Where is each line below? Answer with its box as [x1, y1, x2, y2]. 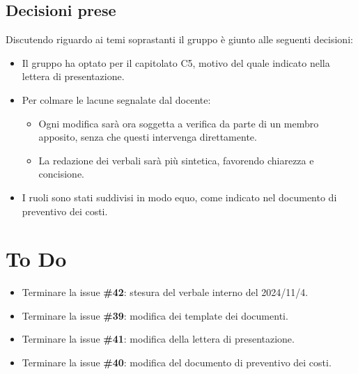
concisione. [38, 166, 85, 181]
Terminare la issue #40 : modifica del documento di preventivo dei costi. [22, 355, 332, 370]
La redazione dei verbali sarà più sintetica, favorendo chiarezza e [38, 153, 314, 167]
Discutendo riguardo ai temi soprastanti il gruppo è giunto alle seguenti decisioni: [6, 32, 353, 47]
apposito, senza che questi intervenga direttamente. [38, 130, 257, 144]
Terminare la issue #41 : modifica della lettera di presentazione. [22, 332, 295, 346]
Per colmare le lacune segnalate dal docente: [22, 92, 211, 107]
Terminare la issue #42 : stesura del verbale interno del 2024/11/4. [22, 285, 309, 299]
